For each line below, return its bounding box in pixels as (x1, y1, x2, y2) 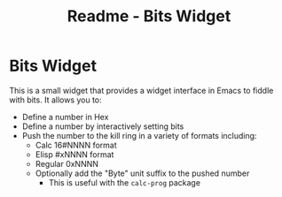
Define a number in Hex (21, 111, 109, 122)
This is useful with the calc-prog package (48, 177, 201, 187)
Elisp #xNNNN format (35, 148, 114, 160)
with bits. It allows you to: (9, 95, 102, 105)
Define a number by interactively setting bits (21, 121, 184, 132)
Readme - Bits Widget (67, 6, 231, 27)
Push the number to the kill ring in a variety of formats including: (21, 130, 257, 140)
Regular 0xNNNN (35, 158, 99, 169)
